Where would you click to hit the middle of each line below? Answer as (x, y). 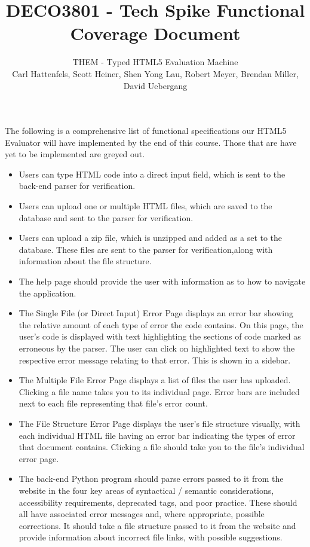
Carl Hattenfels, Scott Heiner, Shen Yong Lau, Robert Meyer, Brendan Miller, (155, 73)
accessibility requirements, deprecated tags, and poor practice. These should (158, 502)
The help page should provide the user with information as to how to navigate (162, 281)
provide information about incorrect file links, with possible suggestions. (151, 537)
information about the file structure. (85, 261)
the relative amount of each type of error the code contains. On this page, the (161, 324)
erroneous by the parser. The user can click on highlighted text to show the (157, 348)
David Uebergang (155, 85)
